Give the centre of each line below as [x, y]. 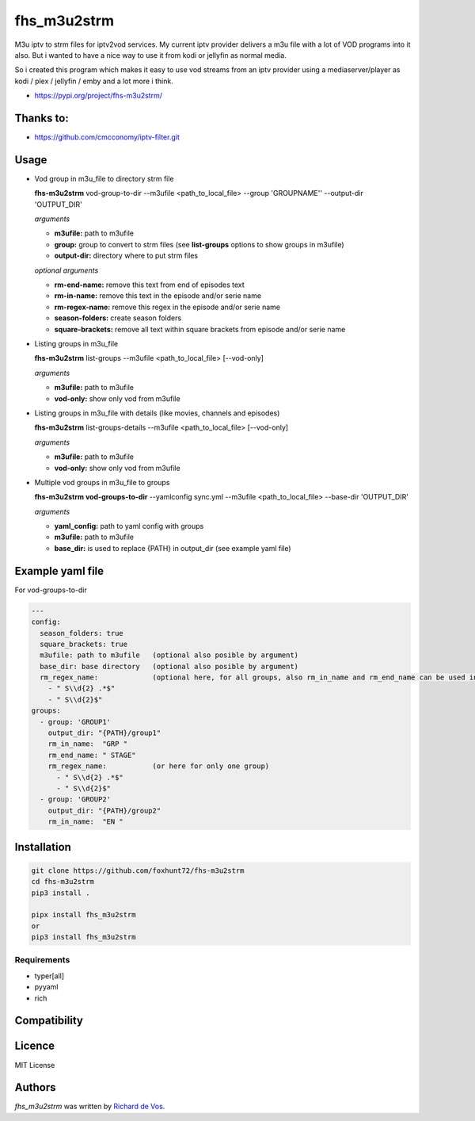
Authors [35, 1087]
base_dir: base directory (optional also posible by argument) [169, 666]
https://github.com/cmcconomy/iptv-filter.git [107, 137]
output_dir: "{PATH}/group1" [104, 733]
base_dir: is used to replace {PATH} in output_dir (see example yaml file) [173, 548]
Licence [35, 1046]
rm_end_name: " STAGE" [92, 755]
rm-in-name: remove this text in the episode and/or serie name [158, 296]
